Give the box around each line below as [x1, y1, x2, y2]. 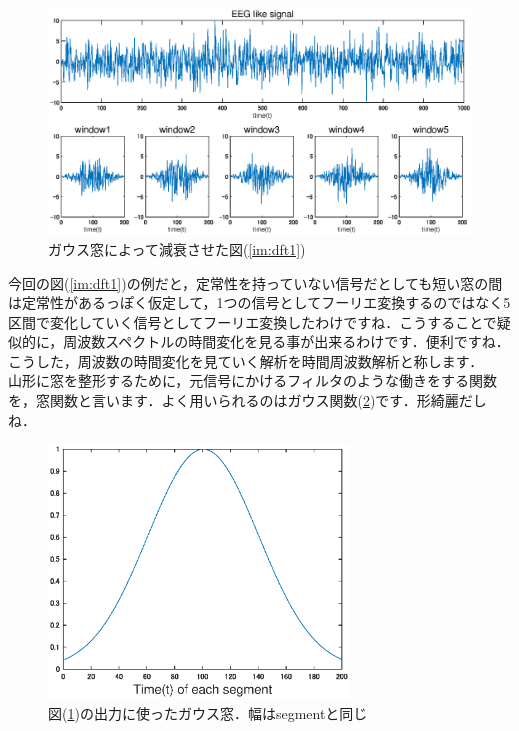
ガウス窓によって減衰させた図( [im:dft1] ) [48, 238, 306, 259]
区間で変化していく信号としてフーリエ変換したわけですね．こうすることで [8, 311, 497, 332]
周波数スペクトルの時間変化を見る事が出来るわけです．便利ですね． [63, 331, 510, 352]
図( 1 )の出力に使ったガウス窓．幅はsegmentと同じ [48, 702, 368, 723]
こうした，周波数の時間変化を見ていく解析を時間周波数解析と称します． [8, 350, 484, 371]
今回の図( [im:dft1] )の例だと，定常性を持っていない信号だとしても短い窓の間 [8, 272, 503, 293]
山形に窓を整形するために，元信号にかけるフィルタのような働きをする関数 [8, 370, 498, 391]
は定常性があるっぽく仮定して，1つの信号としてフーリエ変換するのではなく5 [8, 292, 511, 313]
